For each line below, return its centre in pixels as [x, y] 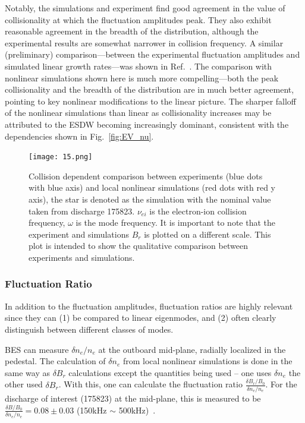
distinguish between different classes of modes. [89, 329]
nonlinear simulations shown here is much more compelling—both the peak [142, 78]
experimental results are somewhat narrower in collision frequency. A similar [144, 42]
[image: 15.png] [61, 157]
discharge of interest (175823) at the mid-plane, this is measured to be [133, 398]
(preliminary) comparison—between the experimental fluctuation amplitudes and [152, 54]
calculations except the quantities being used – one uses [170, 372]
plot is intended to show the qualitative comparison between [138, 246]
